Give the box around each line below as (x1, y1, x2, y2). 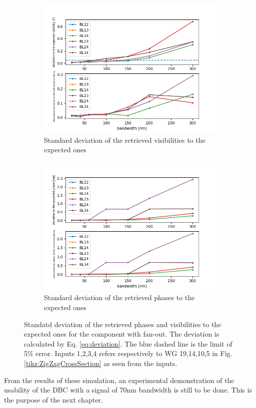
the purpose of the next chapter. (4, 394, 103, 405)
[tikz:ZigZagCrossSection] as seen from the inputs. (24, 358, 177, 368)
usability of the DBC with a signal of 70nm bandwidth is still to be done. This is (4, 385, 252, 395)
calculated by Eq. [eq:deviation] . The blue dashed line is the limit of (24, 338, 232, 349)
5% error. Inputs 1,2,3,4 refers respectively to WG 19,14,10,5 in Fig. (24, 348, 232, 359)
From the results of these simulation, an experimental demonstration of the (4, 375, 234, 385)
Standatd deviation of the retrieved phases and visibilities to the (24, 319, 221, 329)
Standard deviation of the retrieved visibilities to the (44, 134, 205, 145)
